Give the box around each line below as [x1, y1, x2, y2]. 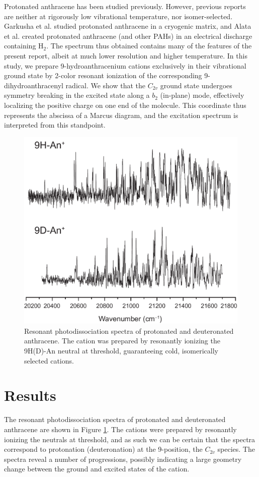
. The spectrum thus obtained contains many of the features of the [46, 40, 252, 51]
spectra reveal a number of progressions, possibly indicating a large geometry [4, 453, 242, 464]
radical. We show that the [65, 80, 146, 90]
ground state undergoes [160, 80, 232, 90]
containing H [4, 40, 44, 51]
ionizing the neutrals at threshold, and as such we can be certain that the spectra [4, 434, 255, 444]
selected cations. [24, 355, 74, 366]
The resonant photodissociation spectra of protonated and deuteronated [4, 414, 226, 425]
